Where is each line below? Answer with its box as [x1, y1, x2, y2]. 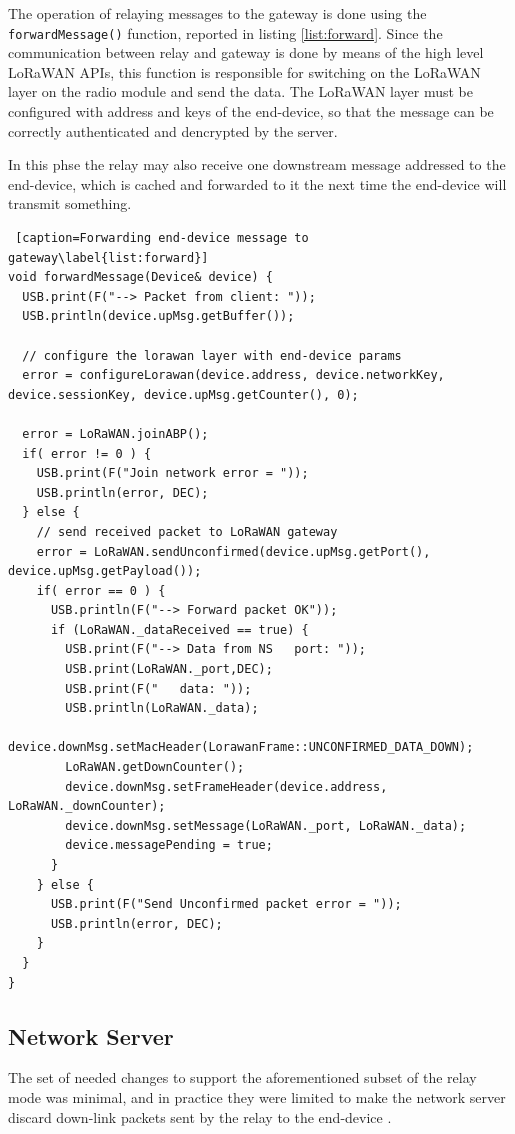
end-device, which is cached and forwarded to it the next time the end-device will [8, 173, 507, 194]
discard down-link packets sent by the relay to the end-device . [8, 1106, 392, 1127]
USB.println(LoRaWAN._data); [65, 701, 259, 716]
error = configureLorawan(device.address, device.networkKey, [22, 368, 445, 383]
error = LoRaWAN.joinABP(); [22, 426, 209, 441]
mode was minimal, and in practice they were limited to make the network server [8, 1086, 506, 1107]
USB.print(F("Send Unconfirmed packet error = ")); [50, 897, 402, 912]
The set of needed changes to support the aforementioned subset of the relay [8, 1067, 477, 1088]
